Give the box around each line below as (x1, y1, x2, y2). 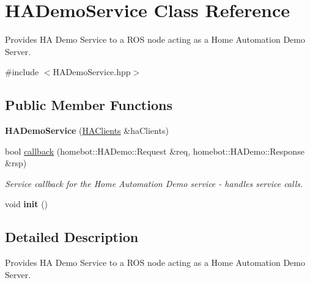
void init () (5, 197, 48, 210)
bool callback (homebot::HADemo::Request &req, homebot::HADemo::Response (5, 144, 304, 157)
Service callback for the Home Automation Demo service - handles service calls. (5, 177, 303, 189)
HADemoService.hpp (53, 65, 131, 78)
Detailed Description (5, 227, 139, 246)
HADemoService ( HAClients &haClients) (5, 124, 169, 137)
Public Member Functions (5, 95, 172, 114)
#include (5, 65, 39, 78)
